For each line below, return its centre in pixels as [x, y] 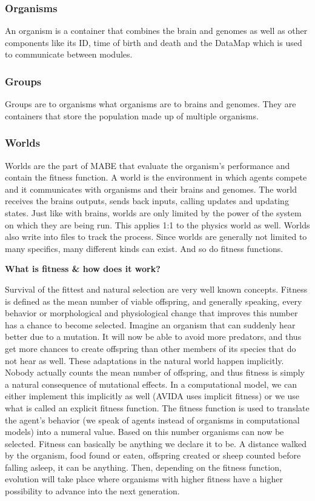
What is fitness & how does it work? [83, 269]
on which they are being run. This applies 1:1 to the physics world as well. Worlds [157, 224]
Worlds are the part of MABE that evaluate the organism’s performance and [148, 165]
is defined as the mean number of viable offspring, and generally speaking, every [154, 301]
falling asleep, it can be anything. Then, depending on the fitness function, [143, 467]
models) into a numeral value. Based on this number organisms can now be [144, 432]
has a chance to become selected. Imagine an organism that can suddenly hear [150, 324]
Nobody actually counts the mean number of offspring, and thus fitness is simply [155, 372]
